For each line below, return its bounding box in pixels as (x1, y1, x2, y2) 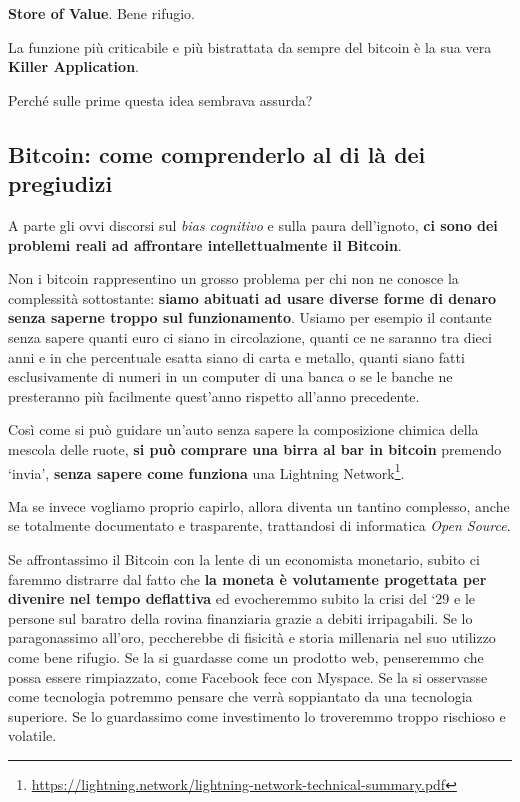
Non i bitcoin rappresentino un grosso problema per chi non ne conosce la (8, 268, 459, 289)
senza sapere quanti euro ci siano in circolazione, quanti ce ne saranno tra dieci (8, 326, 492, 347)
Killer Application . (8, 56, 139, 77)
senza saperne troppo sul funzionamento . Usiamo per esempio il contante (8, 307, 492, 328)
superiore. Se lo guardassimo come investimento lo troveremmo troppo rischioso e (8, 705, 506, 726)
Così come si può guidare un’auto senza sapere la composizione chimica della (8, 419, 479, 440)
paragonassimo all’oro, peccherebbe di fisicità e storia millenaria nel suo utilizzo (8, 627, 496, 648)
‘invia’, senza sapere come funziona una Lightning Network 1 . (8, 459, 405, 483)
